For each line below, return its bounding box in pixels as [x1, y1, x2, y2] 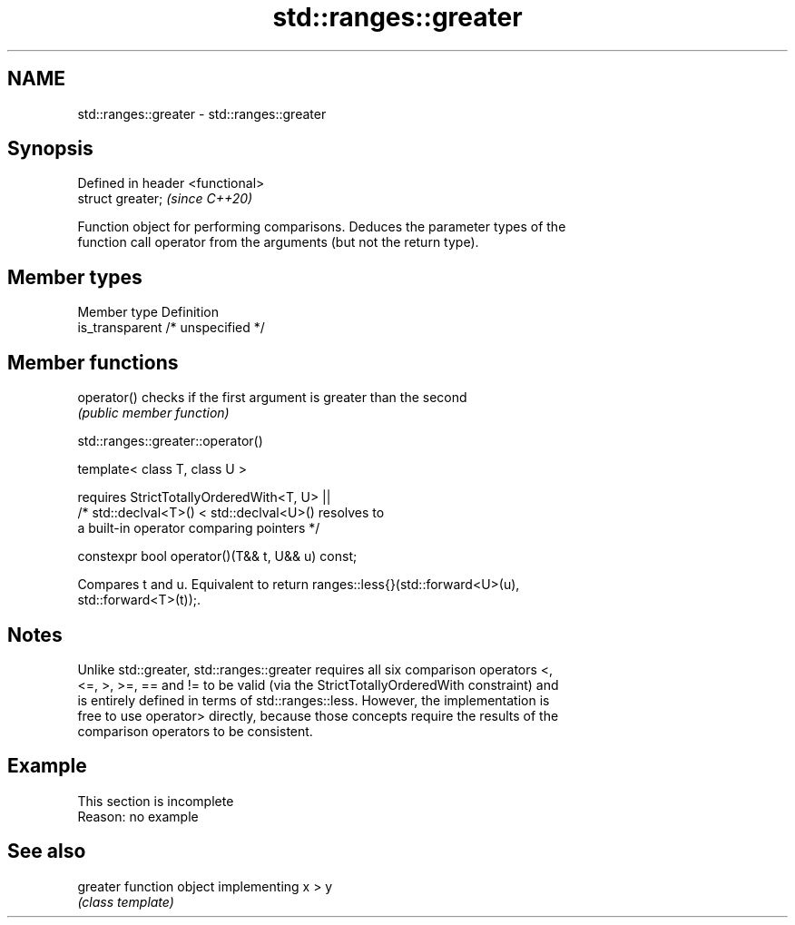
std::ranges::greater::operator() [77, 433, 263, 449]
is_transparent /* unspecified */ [77, 320, 265, 336]
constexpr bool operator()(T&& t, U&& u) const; [77, 548, 358, 565]
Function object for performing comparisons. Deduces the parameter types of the [77, 219, 566, 235]
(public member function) [77, 405, 230, 421]
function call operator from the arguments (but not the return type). [77, 234, 479, 251]
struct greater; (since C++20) [77, 191, 253, 207]
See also [7, 840, 86, 863]
